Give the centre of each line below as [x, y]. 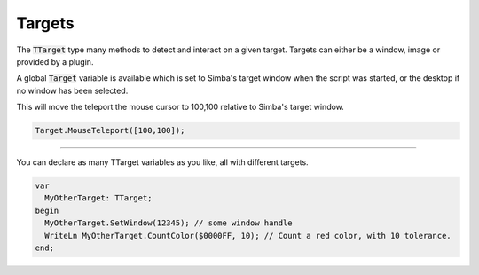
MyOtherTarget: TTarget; [98, 198]
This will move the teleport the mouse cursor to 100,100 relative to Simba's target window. [181, 107]
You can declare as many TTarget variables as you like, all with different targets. [163, 162]
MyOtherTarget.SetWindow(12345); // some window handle [169, 223]
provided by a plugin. [55, 61]
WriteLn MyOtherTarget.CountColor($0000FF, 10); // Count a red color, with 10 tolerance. [248, 236]
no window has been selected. [72, 90]
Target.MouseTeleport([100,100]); [110, 130]
